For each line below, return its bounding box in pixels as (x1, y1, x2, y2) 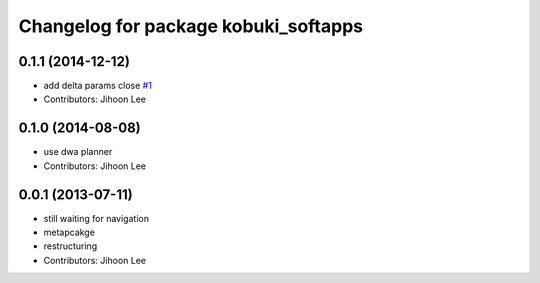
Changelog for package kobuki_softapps (18, 15, 364, 37)
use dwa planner (43, 146, 113, 158)
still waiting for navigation (43, 212, 150, 224)
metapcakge (43, 226, 95, 239)
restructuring (43, 240, 98, 252)
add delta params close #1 (43, 80, 152, 92)
